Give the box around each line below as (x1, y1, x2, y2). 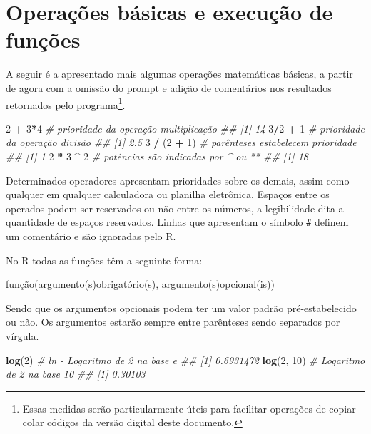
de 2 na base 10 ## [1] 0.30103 (6, 366, 146, 381)
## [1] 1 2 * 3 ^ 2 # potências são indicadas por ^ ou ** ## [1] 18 (6, 148, 308, 163)
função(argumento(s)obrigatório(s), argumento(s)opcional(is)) (6, 277, 275, 291)
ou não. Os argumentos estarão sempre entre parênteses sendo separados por (6, 314, 340, 329)
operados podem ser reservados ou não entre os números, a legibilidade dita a (6, 200, 344, 215)
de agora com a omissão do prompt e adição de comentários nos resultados (6, 80, 332, 95)
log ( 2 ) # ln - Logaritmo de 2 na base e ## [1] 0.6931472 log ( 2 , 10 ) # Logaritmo (6, 352, 365, 367)
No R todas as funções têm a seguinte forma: (6, 252, 203, 267)
